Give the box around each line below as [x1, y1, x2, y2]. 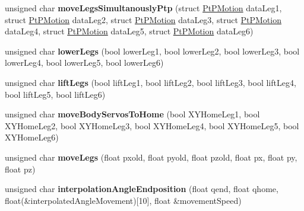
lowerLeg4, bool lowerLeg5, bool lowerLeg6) [5, 56, 164, 69]
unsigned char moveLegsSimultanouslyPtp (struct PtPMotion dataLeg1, [5, 2, 282, 14]
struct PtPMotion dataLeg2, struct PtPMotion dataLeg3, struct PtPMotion [5, 13, 281, 25]
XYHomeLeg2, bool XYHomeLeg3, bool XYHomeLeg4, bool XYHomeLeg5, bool [5, 119, 299, 132]
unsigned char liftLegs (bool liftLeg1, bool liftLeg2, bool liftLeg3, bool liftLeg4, [5, 76, 296, 88]
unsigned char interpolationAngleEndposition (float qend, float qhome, [5, 183, 278, 195]
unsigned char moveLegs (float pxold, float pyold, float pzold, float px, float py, [5, 151, 297, 163]
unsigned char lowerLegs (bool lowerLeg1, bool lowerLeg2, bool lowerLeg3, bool [5, 44, 300, 57]
